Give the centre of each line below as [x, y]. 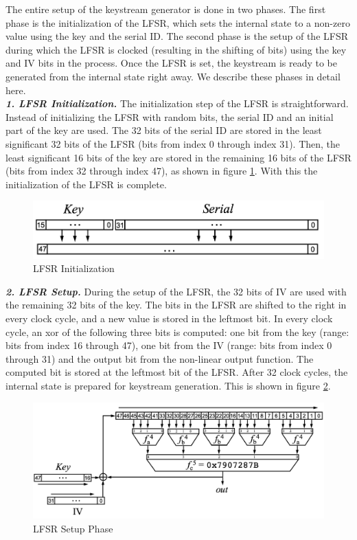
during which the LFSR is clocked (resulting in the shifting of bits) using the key [176, 49]
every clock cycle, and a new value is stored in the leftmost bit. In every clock [169, 318]
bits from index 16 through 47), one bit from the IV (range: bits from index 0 [169, 345]
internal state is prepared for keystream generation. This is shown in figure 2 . [168, 385]
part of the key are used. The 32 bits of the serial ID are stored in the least [164, 130]
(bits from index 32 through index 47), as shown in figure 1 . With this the [162, 171]
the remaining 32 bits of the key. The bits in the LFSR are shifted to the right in [176, 305]
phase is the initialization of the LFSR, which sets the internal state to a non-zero [178, 22]
